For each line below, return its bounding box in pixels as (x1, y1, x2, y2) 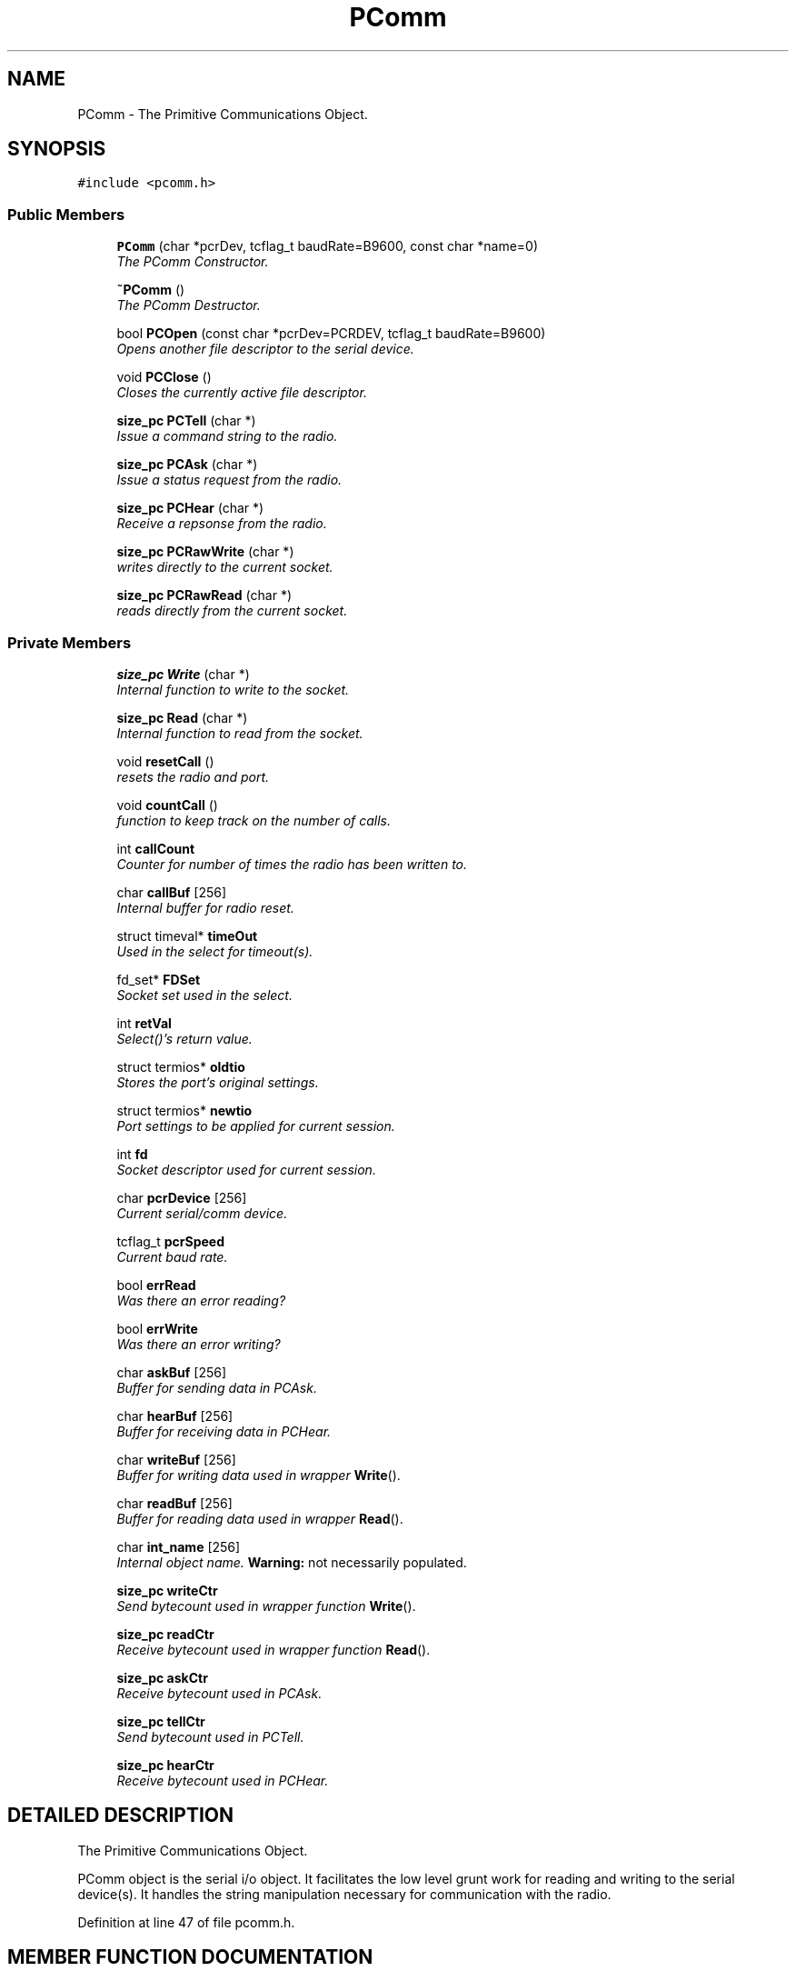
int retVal (116, 1015, 172, 1031)
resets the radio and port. (116, 768, 270, 785)
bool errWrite (116, 1320, 198, 1336)
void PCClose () (116, 369, 212, 385)
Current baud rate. (116, 1248, 228, 1265)
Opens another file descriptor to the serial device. (116, 341, 414, 357)
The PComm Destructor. (116, 297, 261, 314)
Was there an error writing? (116, 1336, 281, 1352)
